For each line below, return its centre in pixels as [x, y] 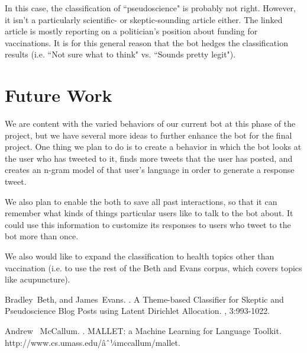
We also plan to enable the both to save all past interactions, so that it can [141, 201]
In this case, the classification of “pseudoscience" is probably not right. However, [150, 8]
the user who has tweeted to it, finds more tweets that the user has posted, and [149, 158]
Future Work [59, 95]
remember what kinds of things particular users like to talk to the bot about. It [149, 213]
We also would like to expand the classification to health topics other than [140, 256]
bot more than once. [42, 236]
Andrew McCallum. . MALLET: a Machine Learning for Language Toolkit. [143, 330]
